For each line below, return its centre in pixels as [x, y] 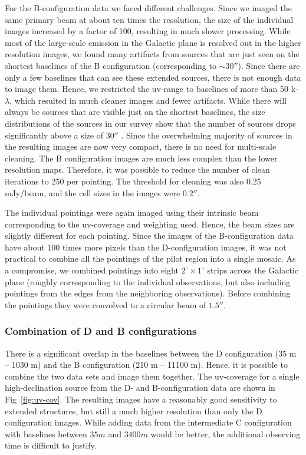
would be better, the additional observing [226, 433]
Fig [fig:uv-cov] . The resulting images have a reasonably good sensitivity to [141, 399]
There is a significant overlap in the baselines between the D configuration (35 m [151, 353]
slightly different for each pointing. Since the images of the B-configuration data [149, 235]
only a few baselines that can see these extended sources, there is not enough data [153, 77]
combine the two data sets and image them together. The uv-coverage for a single [152, 376]
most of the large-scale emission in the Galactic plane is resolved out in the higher [153, 42]
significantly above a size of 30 [60, 135]
